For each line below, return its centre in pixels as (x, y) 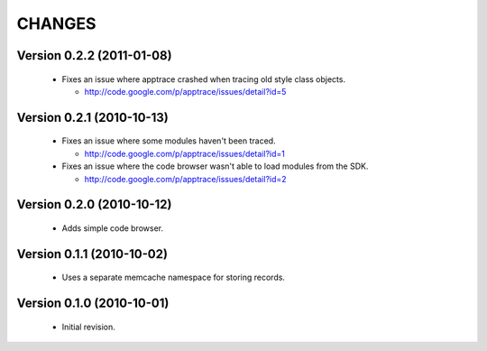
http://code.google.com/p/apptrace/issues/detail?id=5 (185, 91)
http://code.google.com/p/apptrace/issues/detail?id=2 (186, 179)
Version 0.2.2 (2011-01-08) (94, 55)
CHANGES (56, 23)
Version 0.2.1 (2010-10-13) (92, 117)
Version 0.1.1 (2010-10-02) (92, 254)
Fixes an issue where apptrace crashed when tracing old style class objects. (204, 79)
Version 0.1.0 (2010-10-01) (93, 304)
